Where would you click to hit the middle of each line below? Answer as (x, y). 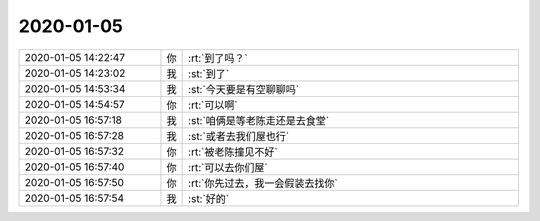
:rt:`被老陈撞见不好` (233, 152)
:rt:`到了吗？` (218, 58)
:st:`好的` (209, 198)
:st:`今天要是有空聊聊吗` (244, 89)
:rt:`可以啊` (213, 105)
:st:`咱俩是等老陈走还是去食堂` (259, 120)
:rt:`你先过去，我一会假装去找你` (263, 183)
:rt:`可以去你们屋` (228, 167)
